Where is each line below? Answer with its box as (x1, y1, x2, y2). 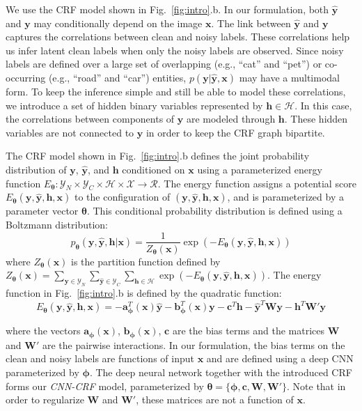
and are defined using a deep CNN (206, 351, 354, 366)
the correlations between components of (6, 111, 175, 126)
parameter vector (6, 203, 79, 218)
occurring (6, 70, 46, 84)
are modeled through (186, 111, 276, 126)
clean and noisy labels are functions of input (6, 351, 194, 366)
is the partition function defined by (71, 254, 221, 268)
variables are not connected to (6, 125, 134, 139)
